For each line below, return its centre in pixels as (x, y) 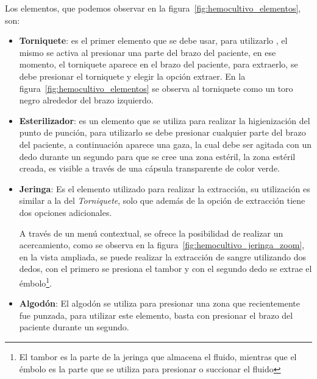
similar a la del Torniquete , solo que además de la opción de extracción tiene (162, 200)
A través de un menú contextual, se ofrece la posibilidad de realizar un (151, 233)
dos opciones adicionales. (66, 212)
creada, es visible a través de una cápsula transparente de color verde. (149, 168)
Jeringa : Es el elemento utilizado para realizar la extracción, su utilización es (165, 188)
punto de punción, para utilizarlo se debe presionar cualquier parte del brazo (162, 132)
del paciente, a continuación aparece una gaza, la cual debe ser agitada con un (166, 144)
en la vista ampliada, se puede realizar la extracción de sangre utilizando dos (163, 256)
